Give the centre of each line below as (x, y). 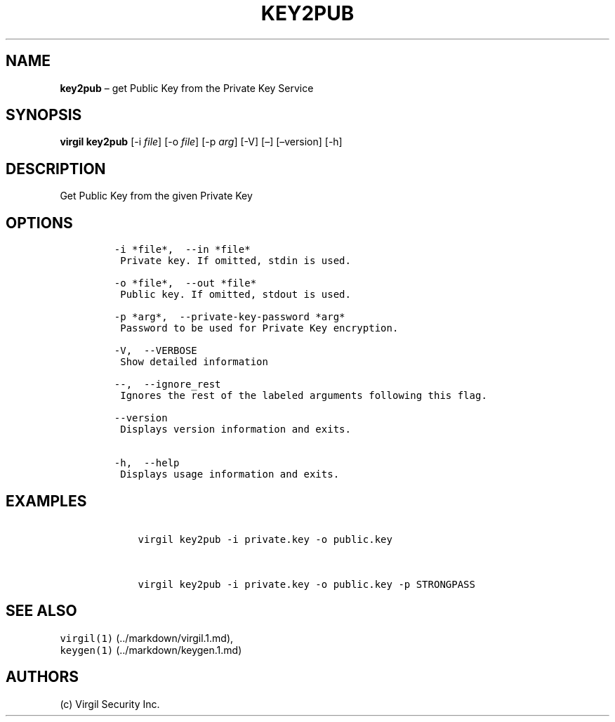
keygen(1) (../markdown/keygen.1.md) (151, 650)
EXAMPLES (46, 501)
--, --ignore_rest (167, 385)
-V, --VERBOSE (156, 351)
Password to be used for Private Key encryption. (259, 328)
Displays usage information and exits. (230, 474)
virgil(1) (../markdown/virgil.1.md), (147, 638)
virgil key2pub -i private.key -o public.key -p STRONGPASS (306, 584)
